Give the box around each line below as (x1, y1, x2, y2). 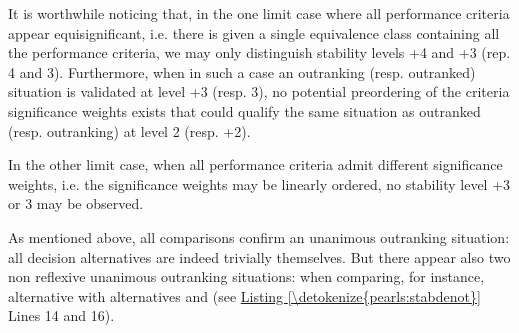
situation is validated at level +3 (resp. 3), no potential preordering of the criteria (8, 81, 510, 102)
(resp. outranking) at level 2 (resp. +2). (8, 120, 251, 141)
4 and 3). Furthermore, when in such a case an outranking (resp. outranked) (8, 61, 476, 82)
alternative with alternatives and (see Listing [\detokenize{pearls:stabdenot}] (8, 285, 481, 306)
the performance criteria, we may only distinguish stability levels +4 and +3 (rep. (8, 42, 511, 63)
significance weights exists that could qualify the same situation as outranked (8, 100, 481, 121)
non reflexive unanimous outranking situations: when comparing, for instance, (8, 266, 485, 287)
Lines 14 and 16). (8, 305, 115, 326)
